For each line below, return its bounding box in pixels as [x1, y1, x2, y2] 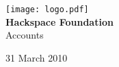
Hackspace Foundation [5, 14, 114, 28]
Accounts [5, 28, 44, 42]
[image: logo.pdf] [5, 5, 89, 14]
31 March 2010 [5, 50, 68, 64]
